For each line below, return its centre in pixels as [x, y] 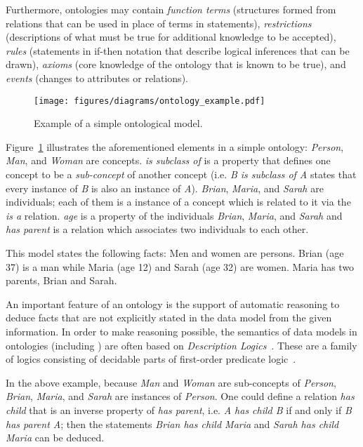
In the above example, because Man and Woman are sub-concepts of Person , [171, 382]
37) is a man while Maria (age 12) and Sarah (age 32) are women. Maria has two [180, 266]
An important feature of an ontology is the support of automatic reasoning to [173, 303]
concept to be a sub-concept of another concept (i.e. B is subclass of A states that [181, 174]
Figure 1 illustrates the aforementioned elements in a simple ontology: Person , [175, 146]
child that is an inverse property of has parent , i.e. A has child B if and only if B [179, 409]
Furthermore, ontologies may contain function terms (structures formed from [171, 9]
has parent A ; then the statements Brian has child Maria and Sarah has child [172, 423]
